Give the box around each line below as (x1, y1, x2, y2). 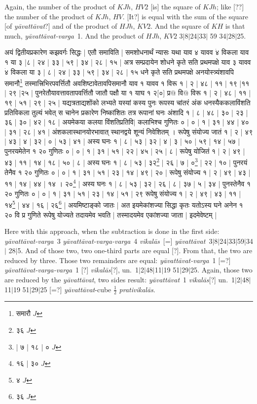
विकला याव (221, 47, 249, 57)
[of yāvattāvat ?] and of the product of (4, 21, 117, 31)
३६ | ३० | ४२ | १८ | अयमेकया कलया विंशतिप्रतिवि (4, 117, 134, 127)
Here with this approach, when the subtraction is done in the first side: (4, 226, 220, 236)
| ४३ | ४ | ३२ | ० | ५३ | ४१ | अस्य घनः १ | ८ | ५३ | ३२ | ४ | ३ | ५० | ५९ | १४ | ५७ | (4, 136, 240, 146)
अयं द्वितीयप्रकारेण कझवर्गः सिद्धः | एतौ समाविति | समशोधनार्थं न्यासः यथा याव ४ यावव (4, 47, 213, 57)
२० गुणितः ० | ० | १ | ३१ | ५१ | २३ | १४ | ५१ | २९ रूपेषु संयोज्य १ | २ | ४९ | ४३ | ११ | (4, 188, 241, 198)
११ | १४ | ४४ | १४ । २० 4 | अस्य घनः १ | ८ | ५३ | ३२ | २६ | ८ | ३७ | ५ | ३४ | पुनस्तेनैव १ (4, 177, 251, 189)
